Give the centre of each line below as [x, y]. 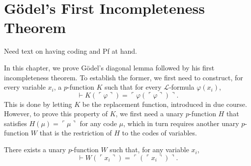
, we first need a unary [150, 114]
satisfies [15, 123]
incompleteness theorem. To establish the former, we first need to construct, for [124, 77]
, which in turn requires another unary [181, 123]
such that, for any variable [149, 149]
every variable [25, 87]
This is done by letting [38, 104]
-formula [182, 87]
